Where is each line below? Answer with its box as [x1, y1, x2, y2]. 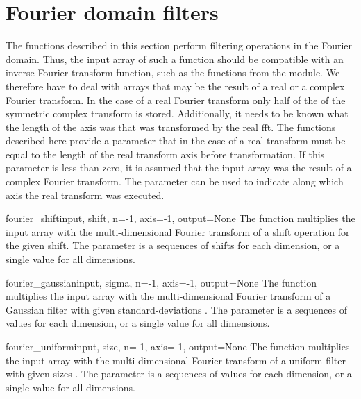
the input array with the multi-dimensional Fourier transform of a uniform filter [6, 353, 346, 367]
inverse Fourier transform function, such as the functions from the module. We [6, 65, 340, 80]
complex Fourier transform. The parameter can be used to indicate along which [6, 174, 344, 189]
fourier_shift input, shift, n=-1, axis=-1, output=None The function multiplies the [6, 211, 355, 226]
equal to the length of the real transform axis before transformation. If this [6, 146, 325, 161]
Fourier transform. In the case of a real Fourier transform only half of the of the [6, 92, 346, 107]
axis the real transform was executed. [6, 187, 165, 202]
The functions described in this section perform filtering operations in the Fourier [6, 38, 353, 53]
